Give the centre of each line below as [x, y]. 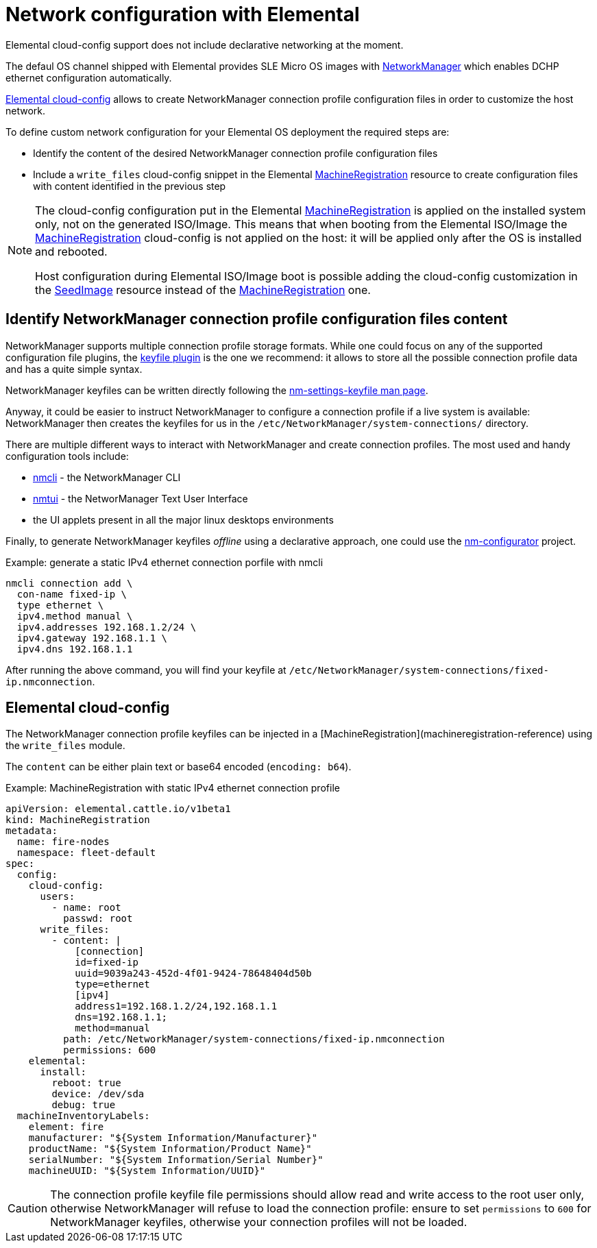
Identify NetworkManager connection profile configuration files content [257, 319]
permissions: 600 [110, 1050]
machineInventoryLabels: [83, 1116]
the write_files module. [65, 746]
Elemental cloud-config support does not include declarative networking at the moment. [205, 45]
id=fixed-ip [107, 963]
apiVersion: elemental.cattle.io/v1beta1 [118, 809]
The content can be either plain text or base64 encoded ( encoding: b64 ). [179, 767]
